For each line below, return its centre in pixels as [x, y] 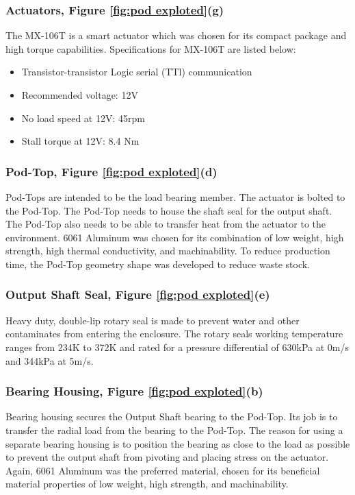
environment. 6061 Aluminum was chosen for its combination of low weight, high [175, 237]
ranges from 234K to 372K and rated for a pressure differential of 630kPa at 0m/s [177, 347]
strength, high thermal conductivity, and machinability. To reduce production [168, 251]
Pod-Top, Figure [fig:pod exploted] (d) [111, 171]
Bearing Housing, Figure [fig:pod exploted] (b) [134, 391]
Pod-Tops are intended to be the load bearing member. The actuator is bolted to [175, 197]
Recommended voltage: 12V [80, 95]
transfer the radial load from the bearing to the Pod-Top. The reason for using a [174, 430]
